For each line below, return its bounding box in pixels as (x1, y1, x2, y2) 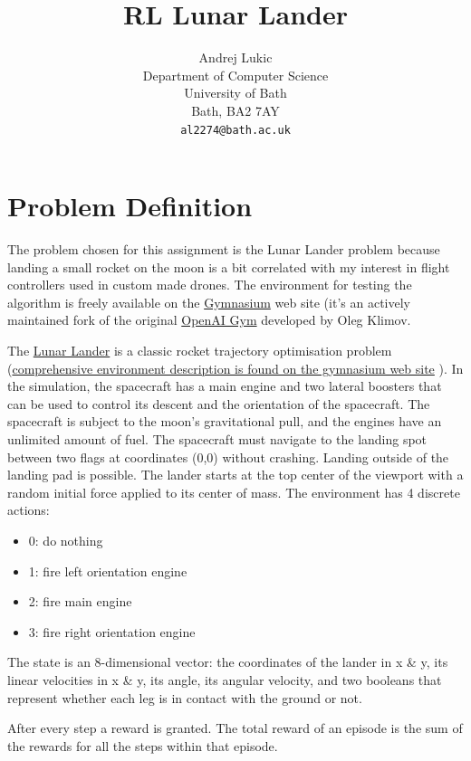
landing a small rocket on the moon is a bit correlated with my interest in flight (7, 257, 450, 276)
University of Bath (184, 83, 287, 102)
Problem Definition (7, 187, 253, 224)
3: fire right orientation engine (28, 622, 196, 641)
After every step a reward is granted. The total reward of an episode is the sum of (7, 718, 463, 737)
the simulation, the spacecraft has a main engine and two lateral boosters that (7, 376, 442, 395)
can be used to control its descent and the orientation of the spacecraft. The (7, 394, 430, 413)
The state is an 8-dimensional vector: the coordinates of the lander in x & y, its (7, 652, 448, 671)
